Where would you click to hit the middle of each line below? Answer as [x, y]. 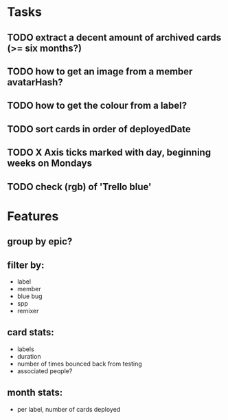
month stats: [35, 393]
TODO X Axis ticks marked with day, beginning [109, 153]
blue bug [30, 296]
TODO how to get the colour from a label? [97, 106]
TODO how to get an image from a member [100, 71]
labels [25, 349]
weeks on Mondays [50, 164]
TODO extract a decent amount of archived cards [114, 38]
